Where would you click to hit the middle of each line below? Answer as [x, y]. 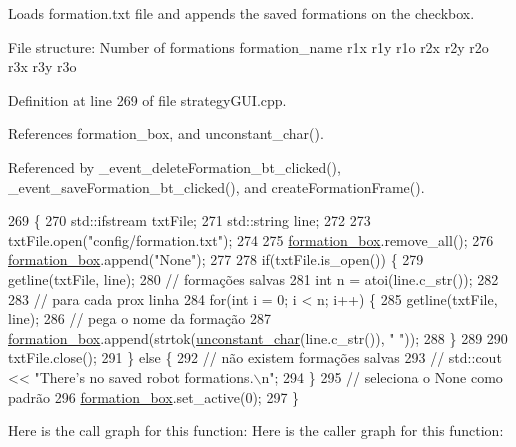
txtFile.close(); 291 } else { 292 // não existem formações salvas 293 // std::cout [255, 357]
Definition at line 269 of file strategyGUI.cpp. [147, 99]
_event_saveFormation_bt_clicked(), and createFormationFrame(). [216, 186]
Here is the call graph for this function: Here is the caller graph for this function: [256, 430]
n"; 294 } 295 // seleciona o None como [382, 376]
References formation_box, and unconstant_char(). [166, 133]
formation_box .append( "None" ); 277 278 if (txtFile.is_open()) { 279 [216, 259]
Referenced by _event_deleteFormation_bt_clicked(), [174, 166]
